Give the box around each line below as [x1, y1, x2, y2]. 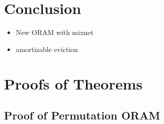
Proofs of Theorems [4, 73, 143, 93]
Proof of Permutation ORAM [4, 107, 160, 123]
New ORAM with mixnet [15, 27, 93, 37]
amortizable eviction [15, 43, 78, 54]
